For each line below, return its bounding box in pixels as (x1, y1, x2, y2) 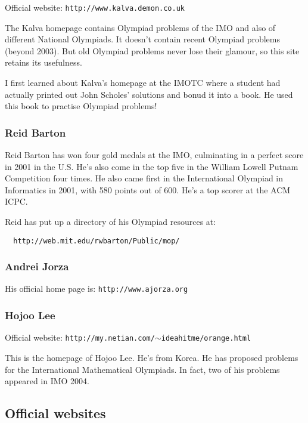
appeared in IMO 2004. (5, 375, 90, 387)
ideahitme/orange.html (161, 334, 251, 343)
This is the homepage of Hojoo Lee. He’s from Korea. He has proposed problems (5, 351, 298, 363)
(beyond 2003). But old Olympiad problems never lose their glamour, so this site (5, 44, 300, 57)
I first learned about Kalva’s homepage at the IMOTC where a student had (5, 76, 281, 89)
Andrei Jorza (5, 259, 69, 274)
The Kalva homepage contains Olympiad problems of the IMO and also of (5, 21, 276, 33)
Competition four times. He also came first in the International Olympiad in (5, 172, 284, 184)
